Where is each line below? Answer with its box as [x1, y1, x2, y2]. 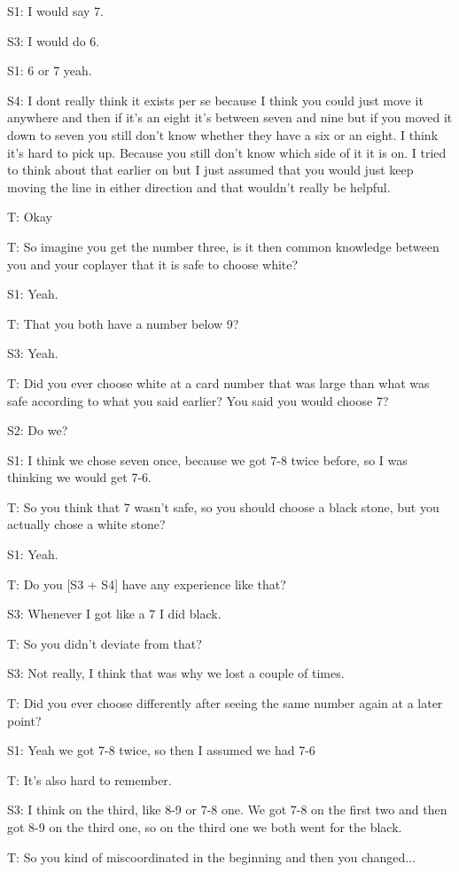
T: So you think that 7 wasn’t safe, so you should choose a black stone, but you [7, 497, 440, 516]
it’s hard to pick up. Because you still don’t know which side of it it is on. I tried [7, 143, 447, 161]
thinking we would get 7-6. [7, 468, 152, 487]
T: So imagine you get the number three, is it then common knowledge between [7, 237, 440, 255]
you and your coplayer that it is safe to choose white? [7, 254, 299, 273]
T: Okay [7, 207, 52, 226]
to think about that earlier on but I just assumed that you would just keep [7, 160, 414, 179]
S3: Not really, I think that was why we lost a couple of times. [7, 664, 345, 682]
